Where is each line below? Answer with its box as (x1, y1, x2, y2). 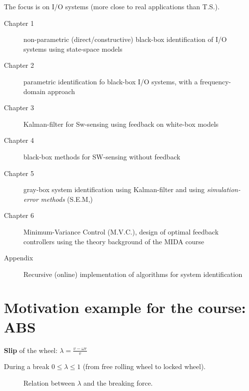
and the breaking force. (83, 378, 153, 388)
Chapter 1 (4, 18, 34, 28)
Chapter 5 (4, 168, 34, 178)
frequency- (200, 76, 231, 86)
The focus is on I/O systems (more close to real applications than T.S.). (4, 1, 220, 11)
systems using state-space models (23, 43, 123, 54)
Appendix (4, 253, 33, 263)
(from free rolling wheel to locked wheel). (83, 361, 206, 371)
